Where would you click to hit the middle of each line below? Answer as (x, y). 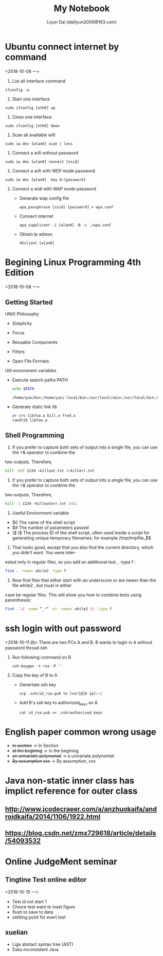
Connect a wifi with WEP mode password (54, 170)
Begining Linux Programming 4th (73, 262)
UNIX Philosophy (22, 314)
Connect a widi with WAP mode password (54, 188)
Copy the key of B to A (35, 675)
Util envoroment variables (31, 371)
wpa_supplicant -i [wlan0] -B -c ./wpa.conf (65, 225)
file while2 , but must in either (42, 585)
